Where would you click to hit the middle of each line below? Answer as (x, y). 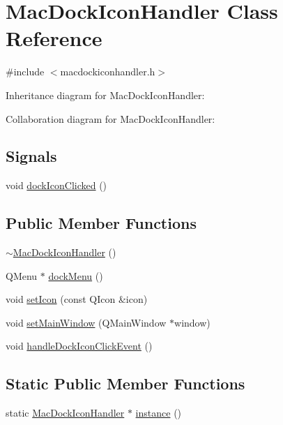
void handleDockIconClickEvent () (79, 346)
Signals (31, 156)
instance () (159, 413)
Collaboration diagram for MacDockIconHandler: (110, 118)
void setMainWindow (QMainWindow (86, 322)
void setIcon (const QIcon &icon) (77, 299)
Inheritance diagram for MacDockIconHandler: (105, 95)
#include (25, 72)
